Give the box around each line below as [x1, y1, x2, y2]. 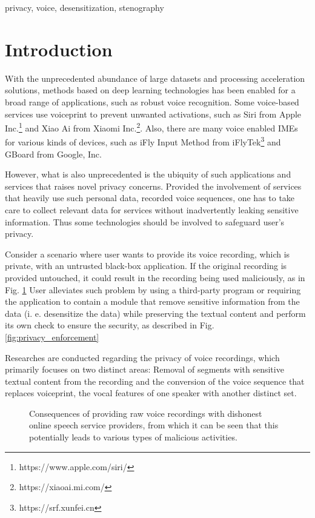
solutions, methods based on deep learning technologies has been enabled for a [5, 84, 296, 96]
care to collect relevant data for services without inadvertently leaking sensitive [5, 203, 299, 216]
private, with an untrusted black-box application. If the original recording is [5, 259, 287, 272]
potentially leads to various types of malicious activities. [29, 431, 237, 443]
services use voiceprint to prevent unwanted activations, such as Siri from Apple [5, 107, 302, 120]
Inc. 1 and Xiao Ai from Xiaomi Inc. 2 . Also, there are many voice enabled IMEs [5, 120, 298, 134]
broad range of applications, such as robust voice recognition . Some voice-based [5, 95, 299, 108]
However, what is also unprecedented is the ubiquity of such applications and [5, 168, 291, 181]
